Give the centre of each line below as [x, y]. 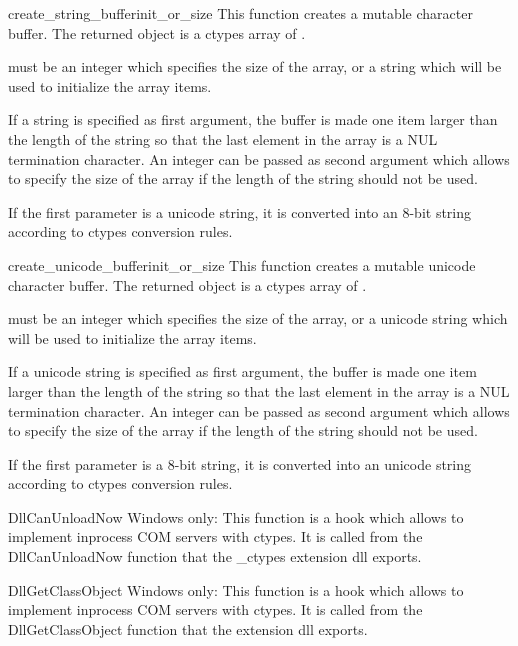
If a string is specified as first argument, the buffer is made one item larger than [253, 119]
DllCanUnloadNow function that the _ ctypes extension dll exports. [215, 556]
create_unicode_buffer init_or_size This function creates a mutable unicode [242, 264]
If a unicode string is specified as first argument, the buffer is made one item [242, 371]
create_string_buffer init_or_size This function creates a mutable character [240, 13]
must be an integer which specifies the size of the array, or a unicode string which [258, 318]
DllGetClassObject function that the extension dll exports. [188, 628]
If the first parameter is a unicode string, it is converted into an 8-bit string [240, 211]
